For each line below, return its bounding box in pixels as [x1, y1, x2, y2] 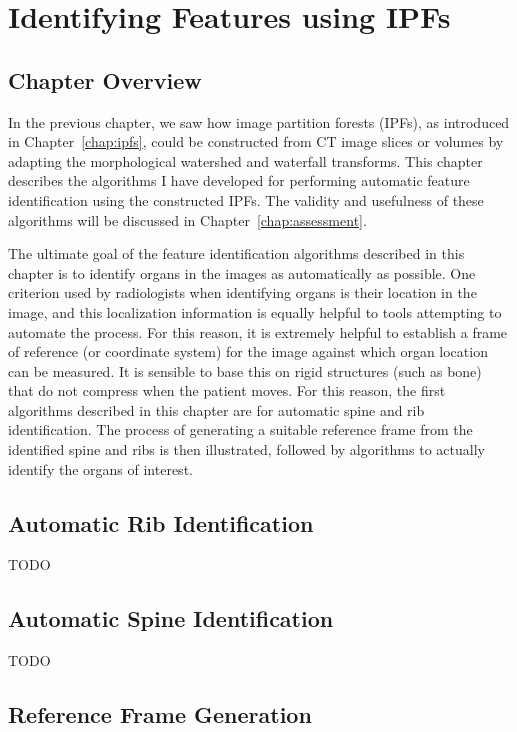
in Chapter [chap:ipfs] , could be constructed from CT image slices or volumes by [8, 131, 504, 152]
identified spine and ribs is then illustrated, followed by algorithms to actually [8, 439, 485, 460]
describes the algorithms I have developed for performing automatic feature [8, 170, 470, 191]
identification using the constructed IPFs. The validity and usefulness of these [8, 189, 484, 210]
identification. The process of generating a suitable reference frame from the [8, 419, 473, 440]
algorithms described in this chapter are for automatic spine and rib [8, 399, 425, 420]
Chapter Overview [8, 64, 202, 95]
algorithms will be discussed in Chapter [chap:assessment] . [8, 209, 367, 230]
